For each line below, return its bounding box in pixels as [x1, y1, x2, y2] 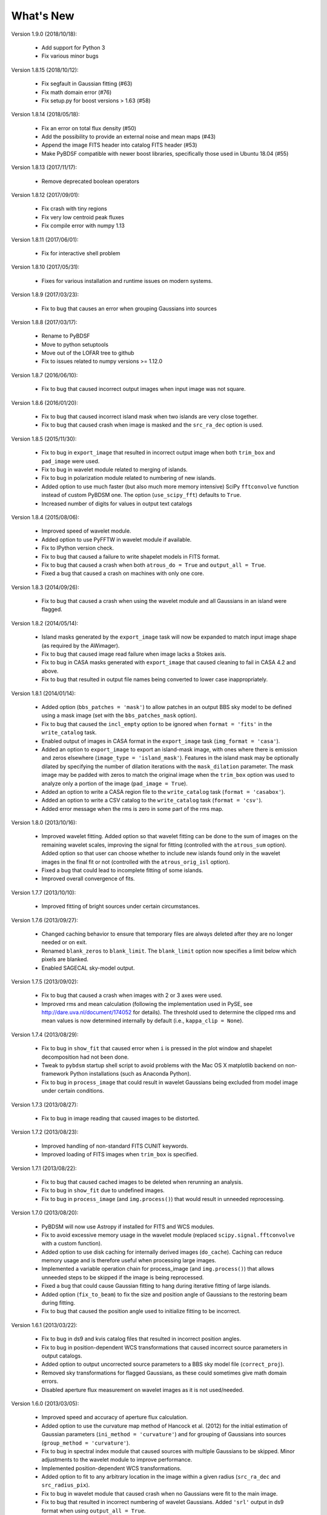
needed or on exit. [41, 939, 87, 946]
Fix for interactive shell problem [41, 249, 121, 257]
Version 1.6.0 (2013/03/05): [11, 1400, 79, 1407]
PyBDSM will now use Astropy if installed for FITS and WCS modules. [41, 1223, 214, 1230]
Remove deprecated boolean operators [41, 178, 139, 185]
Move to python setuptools [41, 341, 109, 348]
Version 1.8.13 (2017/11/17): [11, 164, 77, 171]
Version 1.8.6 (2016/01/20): [11, 399, 78, 406]
